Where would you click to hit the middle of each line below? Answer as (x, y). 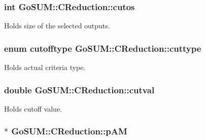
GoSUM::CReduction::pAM (69, 131)
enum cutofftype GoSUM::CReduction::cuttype (103, 48)
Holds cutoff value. (33, 108)
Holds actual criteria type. (45, 67)
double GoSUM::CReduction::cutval (79, 90)
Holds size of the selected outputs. (57, 26)
